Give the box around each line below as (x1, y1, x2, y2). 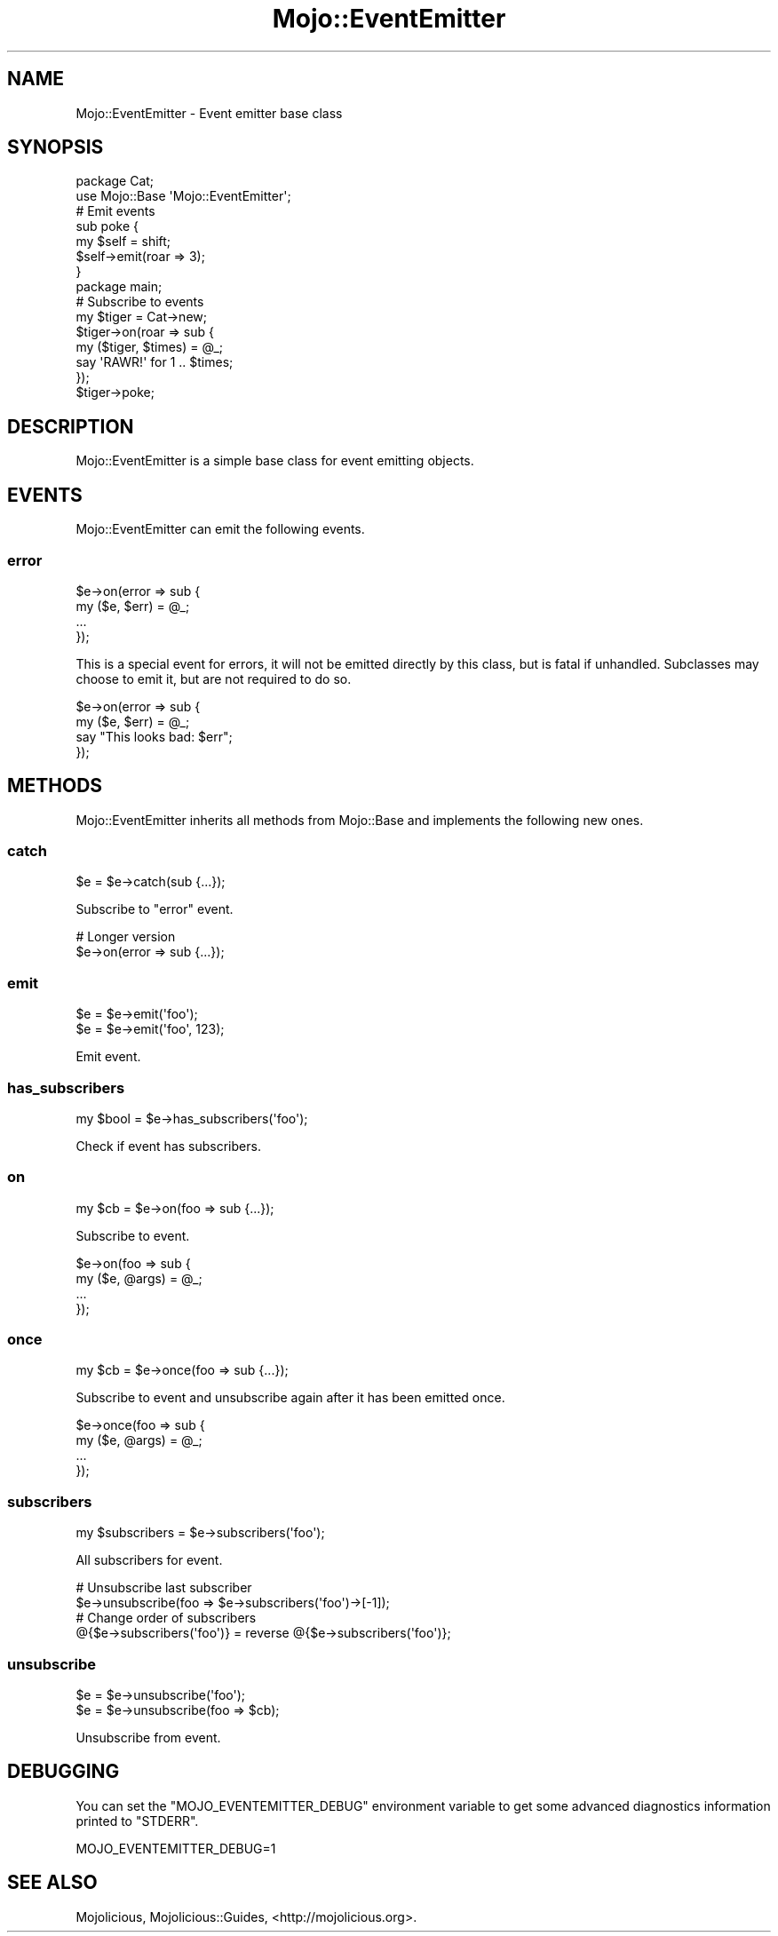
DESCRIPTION (7, 415, 134, 438)
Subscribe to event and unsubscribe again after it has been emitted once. (75, 1390, 505, 1406)
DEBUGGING (7, 1760, 120, 1783)
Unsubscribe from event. (75, 1729, 221, 1745)
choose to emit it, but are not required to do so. (75, 670, 352, 686)
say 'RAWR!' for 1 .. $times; (75, 354, 234, 370)
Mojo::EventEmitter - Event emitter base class (75, 105, 343, 121)
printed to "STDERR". (75, 1813, 199, 1829)
